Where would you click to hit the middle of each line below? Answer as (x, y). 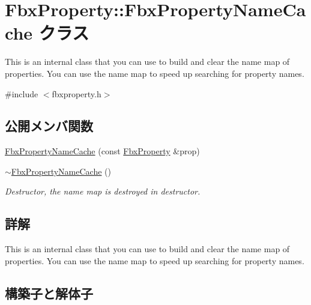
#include (22, 93)
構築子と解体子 (49, 293)
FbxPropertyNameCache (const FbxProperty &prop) (102, 151)
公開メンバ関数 (49, 126)
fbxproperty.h (77, 93)
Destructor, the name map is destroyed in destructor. (103, 191)
